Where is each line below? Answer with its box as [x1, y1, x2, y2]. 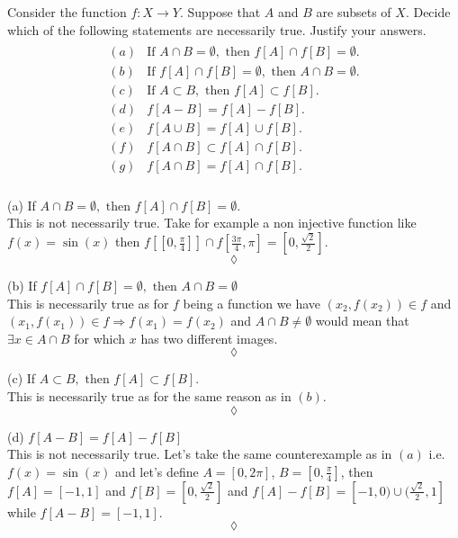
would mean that [315, 311, 409, 330]
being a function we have [183, 293, 321, 312]
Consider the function [7, 3, 127, 22]
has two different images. [140, 328, 278, 347]
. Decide [405, 3, 451, 22]
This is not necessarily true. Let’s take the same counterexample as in [7, 444, 392, 463]
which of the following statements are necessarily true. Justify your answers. [7, 20, 427, 39]
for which [74, 328, 126, 347]
